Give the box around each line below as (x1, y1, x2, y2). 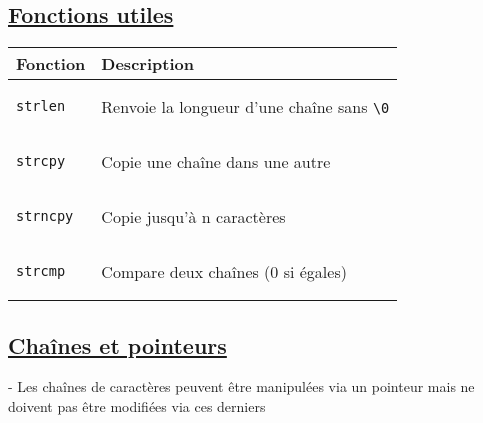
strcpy (16, 153, 66, 170)
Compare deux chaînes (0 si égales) (101, 260, 347, 284)
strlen (16, 98, 66, 115)
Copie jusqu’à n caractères (101, 205, 286, 229)
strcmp (16, 263, 66, 280)
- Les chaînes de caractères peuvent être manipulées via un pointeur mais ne (8, 376, 475, 397)
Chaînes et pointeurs (8, 329, 227, 360)
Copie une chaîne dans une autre (101, 150, 331, 174)
